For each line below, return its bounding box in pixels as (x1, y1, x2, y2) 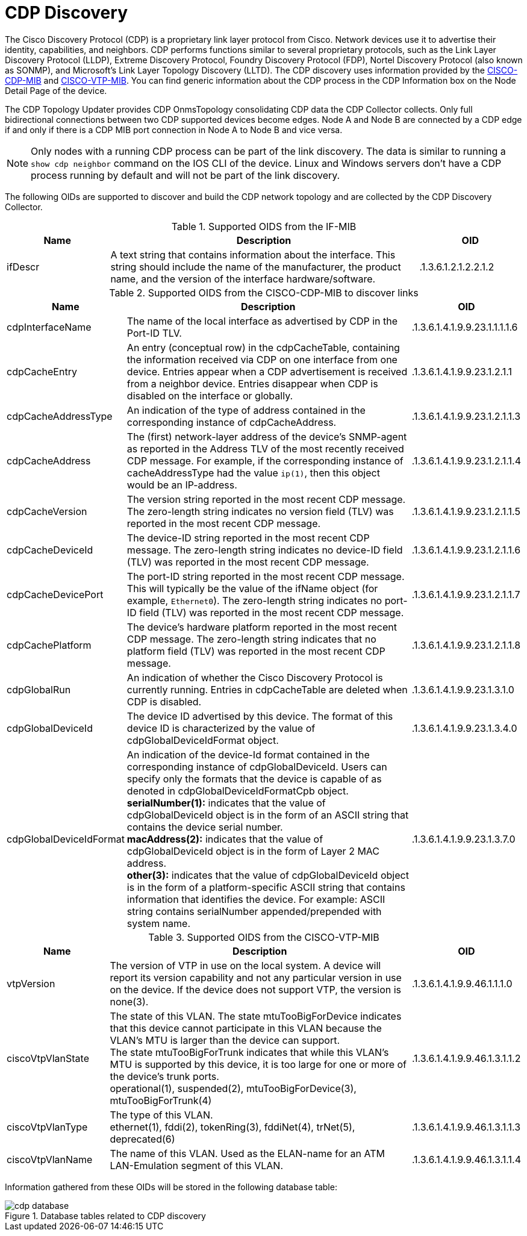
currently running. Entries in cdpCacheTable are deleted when (126, 683, 408, 696)
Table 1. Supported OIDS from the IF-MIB (171, 220, 357, 233)
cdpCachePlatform (7, 638, 92, 651)
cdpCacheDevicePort (7, 588, 104, 601)
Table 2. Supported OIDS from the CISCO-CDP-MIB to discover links (109, 286, 419, 299)
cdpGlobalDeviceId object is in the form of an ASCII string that (126, 808, 409, 821)
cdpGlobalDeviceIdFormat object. (126, 734, 279, 746)
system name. (126, 917, 191, 929)
